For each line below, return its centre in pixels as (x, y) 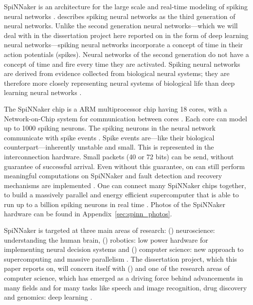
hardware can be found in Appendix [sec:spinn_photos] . (88, 214)
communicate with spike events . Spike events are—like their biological (109, 137)
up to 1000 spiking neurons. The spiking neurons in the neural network (110, 128)
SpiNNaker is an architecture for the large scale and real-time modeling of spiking (126, 6)
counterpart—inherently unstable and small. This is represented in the (109, 147)
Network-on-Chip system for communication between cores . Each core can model (126, 118)
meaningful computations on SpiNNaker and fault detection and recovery (113, 176)
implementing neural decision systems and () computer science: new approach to (124, 249)
